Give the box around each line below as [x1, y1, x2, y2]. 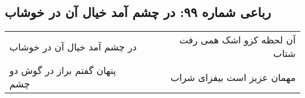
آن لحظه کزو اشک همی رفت [179, 33, 296, 47]
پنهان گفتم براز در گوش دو [9, 63, 116, 77]
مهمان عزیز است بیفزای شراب [170, 70, 296, 84]
